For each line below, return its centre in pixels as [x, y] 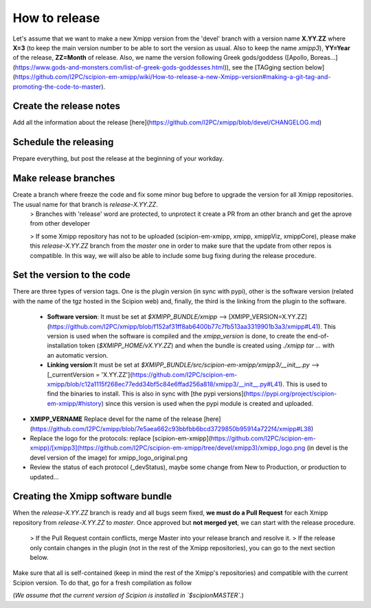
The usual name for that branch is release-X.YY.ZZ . [85, 204]
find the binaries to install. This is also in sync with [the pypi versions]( [147, 394]
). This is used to [304, 384]
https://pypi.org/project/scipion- [291, 394]
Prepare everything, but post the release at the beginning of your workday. [119, 159]
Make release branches [64, 178]
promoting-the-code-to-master [57, 87]
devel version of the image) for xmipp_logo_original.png [109, 457]
